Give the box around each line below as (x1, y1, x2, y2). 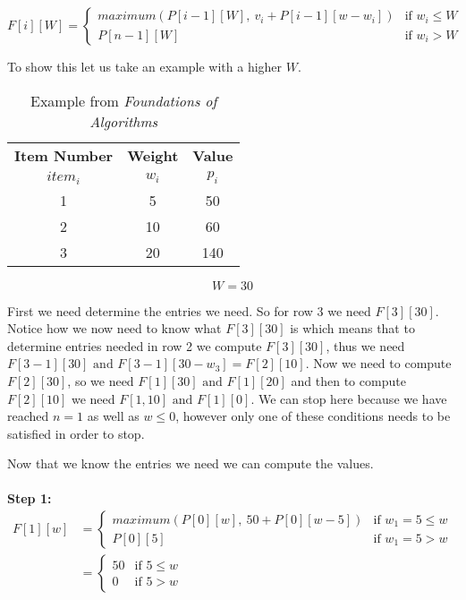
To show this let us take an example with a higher (7, 57, 283, 75)
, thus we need (326, 336, 405, 355)
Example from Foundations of (30, 90, 217, 111)
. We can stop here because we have (250, 389, 447, 407)
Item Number (14, 144, 114, 166)
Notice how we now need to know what (7, 319, 222, 338)
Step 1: (7, 489, 52, 508)
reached (7, 407, 49, 425)
